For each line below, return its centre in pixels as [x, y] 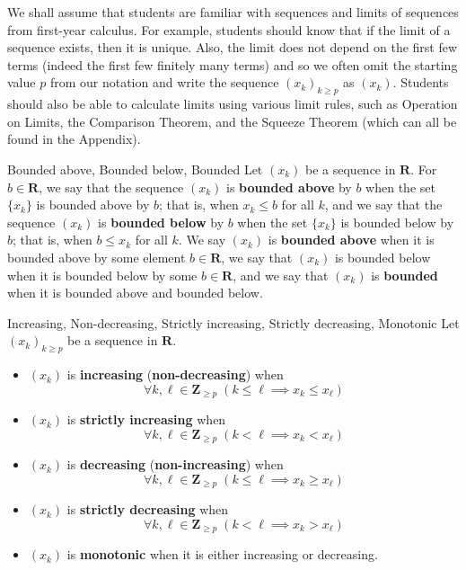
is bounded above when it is [351, 240]
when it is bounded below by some [102, 275]
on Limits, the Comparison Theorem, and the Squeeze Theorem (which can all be [232, 121]
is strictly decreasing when [148, 509]
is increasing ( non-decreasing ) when [175, 374]
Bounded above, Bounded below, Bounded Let [135, 169]
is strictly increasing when [146, 419]
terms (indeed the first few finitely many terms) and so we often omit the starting [233, 64]
